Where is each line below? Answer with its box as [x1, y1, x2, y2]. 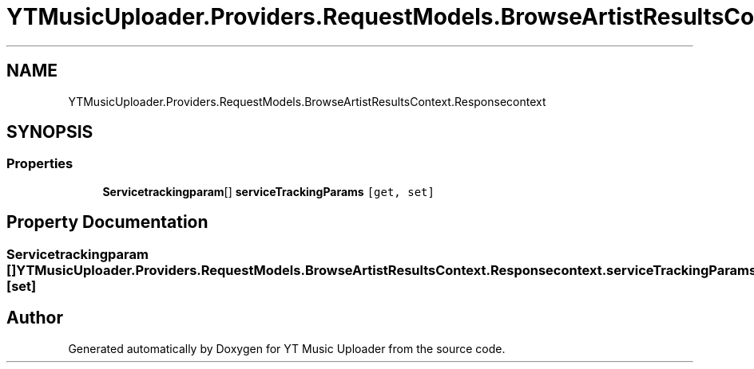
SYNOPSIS [6, 122, 93, 143]
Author [6, 308, 63, 328]
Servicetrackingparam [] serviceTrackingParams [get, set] [102, 184, 435, 198]
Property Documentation [6, 212, 208, 233]
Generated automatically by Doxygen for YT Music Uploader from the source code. [68, 341, 506, 355]
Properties [6, 155, 73, 172]
